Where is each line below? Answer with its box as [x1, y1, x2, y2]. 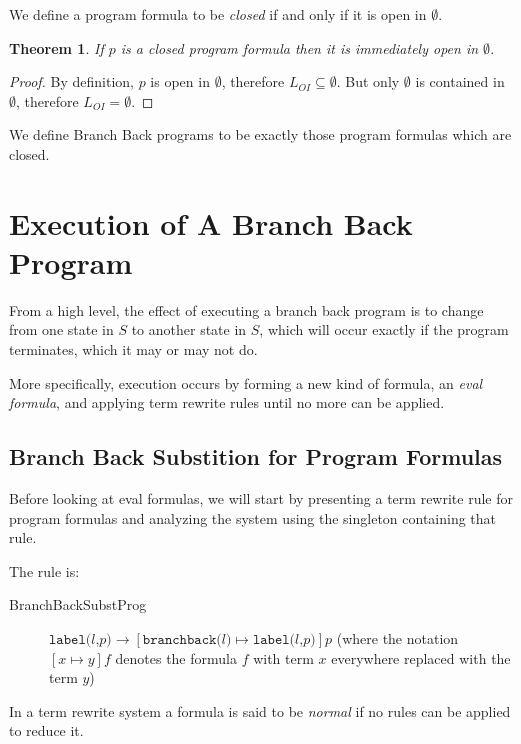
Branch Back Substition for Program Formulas [9, 441, 503, 472]
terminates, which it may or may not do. [9, 339, 258, 360]
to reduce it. [9, 720, 84, 741]
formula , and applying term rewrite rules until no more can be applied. [9, 392, 445, 413]
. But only [336, 71, 400, 92]
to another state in [131, 319, 247, 340]
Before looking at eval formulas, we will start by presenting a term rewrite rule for [9, 488, 513, 509]
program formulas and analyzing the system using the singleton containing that [9, 507, 497, 528]
